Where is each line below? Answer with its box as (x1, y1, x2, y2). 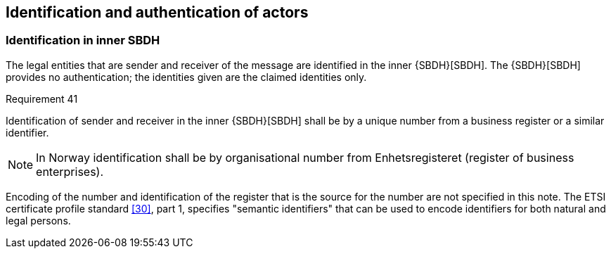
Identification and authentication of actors (6, 4, 309, 21)
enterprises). (36, 164, 104, 179)
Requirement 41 (6, 92, 78, 105)
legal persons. (6, 214, 71, 227)
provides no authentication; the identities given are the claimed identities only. (6, 70, 367, 83)
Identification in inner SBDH (6, 33, 160, 48)
